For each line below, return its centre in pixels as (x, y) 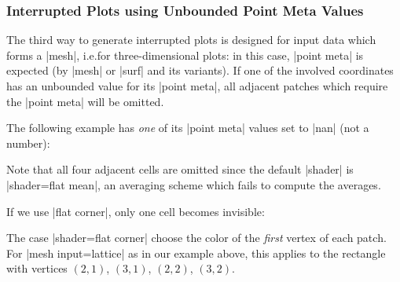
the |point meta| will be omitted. (85, 101)
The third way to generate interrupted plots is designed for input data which (191, 40)
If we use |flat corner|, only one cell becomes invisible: (136, 211)
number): (28, 143)
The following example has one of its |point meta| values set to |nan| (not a (188, 128)
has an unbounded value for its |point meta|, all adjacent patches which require (197, 86)
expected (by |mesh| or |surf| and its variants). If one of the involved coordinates (200, 70)
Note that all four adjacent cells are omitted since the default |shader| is (180, 169)
